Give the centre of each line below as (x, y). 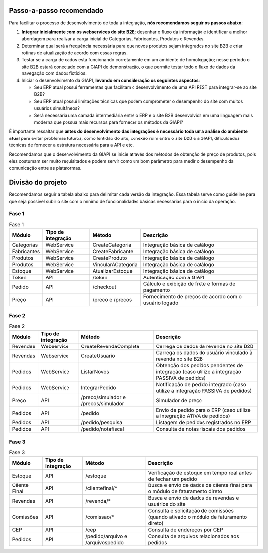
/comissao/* (100, 517)
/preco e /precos (112, 300)
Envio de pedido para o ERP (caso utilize (203, 410)
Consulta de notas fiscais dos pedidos (201, 429)
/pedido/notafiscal (102, 429)
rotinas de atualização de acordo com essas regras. (74, 53)
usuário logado (161, 303)
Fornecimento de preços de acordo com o (192, 297)
